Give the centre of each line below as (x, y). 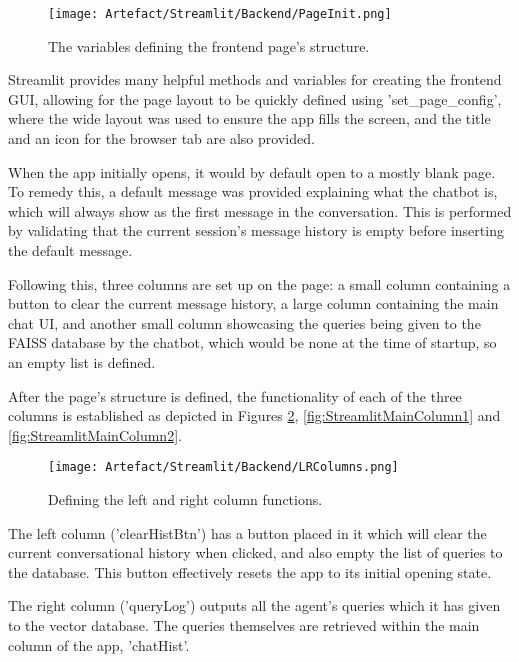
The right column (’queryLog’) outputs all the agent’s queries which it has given (254, 605)
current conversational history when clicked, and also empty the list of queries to (255, 552)
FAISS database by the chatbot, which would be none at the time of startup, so (252, 342)
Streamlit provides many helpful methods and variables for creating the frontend (255, 79)
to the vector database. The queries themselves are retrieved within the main (244, 624)
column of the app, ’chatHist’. (99, 644)
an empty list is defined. (82, 361)
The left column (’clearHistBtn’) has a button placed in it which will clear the (247, 532)
